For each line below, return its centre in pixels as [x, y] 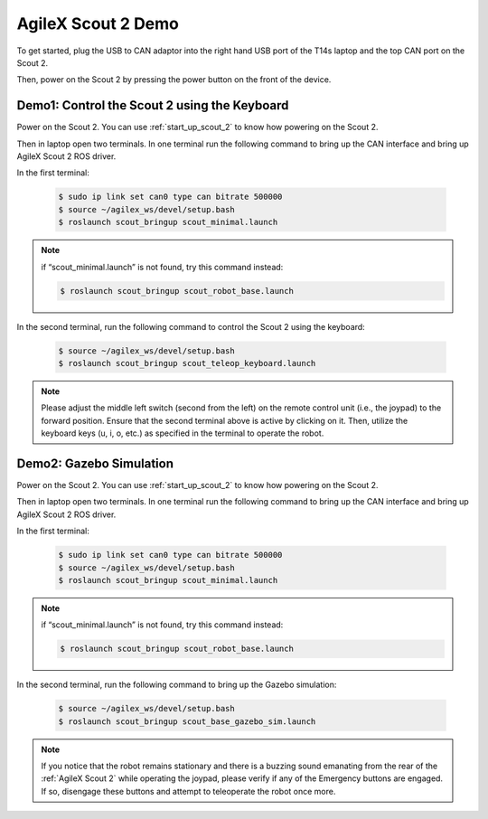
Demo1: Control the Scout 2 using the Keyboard [153, 105]
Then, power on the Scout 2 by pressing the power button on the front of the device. [174, 80]
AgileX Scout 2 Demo [98, 24]
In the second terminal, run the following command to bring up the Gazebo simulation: [177, 685]
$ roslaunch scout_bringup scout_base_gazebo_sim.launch [187, 721]
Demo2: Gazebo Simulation [95, 463]
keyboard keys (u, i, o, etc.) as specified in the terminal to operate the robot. [183, 433]
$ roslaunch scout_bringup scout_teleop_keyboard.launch [187, 363]
